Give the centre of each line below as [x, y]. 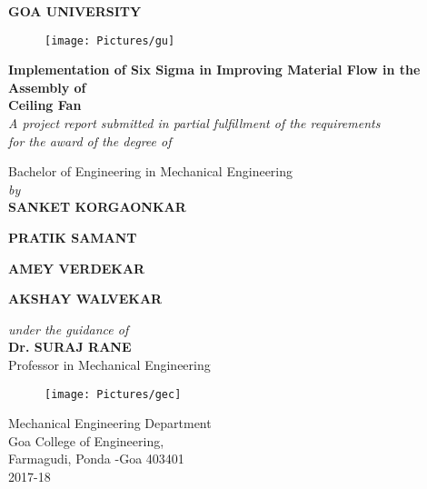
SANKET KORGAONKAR [97, 207]
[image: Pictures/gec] [113, 394]
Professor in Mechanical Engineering [109, 364]
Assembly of [47, 87]
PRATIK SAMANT [73, 237]
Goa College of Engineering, [86, 440]
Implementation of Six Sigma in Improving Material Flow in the [214, 70]
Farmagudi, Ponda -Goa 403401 [96, 459]
